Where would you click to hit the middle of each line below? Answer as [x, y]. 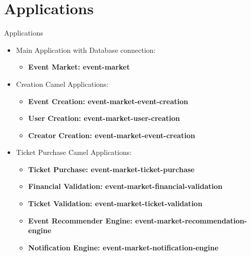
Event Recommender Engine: [80, 220]
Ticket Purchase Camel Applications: [74, 152]
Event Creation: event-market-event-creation [108, 101]
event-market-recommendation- [191, 220]
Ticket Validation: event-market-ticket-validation [115, 203]
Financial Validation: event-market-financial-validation [125, 186]
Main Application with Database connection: [86, 50]
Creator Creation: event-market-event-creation [112, 135]
